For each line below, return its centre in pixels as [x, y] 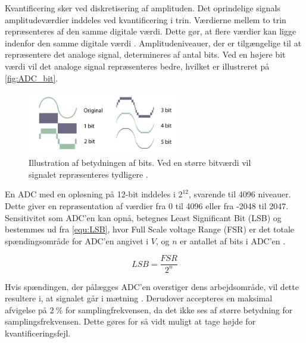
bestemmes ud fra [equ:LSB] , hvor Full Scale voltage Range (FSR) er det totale [149, 229]
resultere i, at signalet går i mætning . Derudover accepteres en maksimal [139, 298]
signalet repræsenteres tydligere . [88, 174]
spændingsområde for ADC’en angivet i [77, 240]
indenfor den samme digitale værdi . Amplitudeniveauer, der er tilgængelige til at [153, 43]
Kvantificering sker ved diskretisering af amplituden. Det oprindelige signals [143, 8]
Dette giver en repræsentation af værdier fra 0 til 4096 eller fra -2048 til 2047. [147, 205]
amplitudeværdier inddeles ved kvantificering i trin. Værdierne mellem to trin [146, 19]
